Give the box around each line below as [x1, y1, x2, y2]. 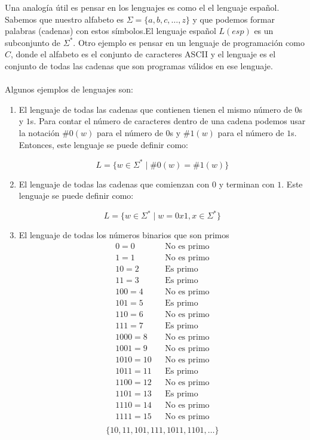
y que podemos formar [192, 13, 275, 25]
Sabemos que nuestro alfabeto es [5, 13, 124, 25]
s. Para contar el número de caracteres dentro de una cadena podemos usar [30, 115, 306, 127]
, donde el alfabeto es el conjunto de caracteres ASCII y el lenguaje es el [11, 48, 276, 60]
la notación [19, 126, 60, 139]
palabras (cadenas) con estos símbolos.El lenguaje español [5, 24, 216, 37]
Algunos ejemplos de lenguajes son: [5, 83, 133, 96]
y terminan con [219, 177, 275, 190]
